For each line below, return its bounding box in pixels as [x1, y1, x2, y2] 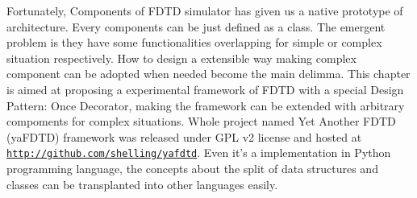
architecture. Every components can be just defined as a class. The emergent [6, 18, 386, 35]
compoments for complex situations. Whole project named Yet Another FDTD [6, 113, 396, 130]
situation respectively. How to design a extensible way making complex [6, 49, 357, 66]
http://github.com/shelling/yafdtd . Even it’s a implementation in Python [6, 144, 391, 161]
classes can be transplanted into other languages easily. [6, 175, 278, 192]
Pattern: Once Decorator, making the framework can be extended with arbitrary [6, 97, 405, 113]
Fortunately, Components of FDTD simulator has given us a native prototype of [6, 2, 403, 19]
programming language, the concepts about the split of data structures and [6, 160, 378, 176]
